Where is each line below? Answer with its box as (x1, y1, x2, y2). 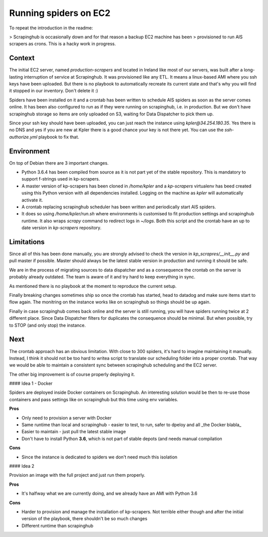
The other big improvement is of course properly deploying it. (9, 371, 135, 377)
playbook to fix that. (38, 134, 79, 140)
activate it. (21, 197, 43, 203)
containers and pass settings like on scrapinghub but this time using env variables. (9, 396, 179, 402)
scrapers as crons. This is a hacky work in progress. (9, 41, 116, 47)
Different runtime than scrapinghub (21, 523, 94, 529)
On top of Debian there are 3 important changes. (9, 160, 109, 166)
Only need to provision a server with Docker (21, 415, 112, 421)
